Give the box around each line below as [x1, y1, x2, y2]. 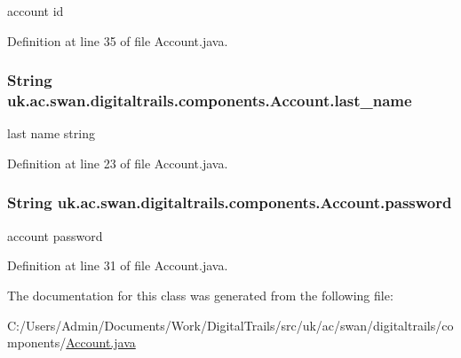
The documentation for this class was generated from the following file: [7, 285, 393, 304]
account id [7, 2, 64, 19]
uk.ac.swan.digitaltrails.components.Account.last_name [7, 89, 412, 112]
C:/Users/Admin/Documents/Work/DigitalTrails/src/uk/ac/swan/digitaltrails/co [7, 315, 454, 334]
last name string [7, 124, 95, 143]
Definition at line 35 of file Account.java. [7, 31, 228, 50]
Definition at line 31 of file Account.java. [7, 256, 228, 275]
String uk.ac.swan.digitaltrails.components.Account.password [7, 191, 452, 214]
